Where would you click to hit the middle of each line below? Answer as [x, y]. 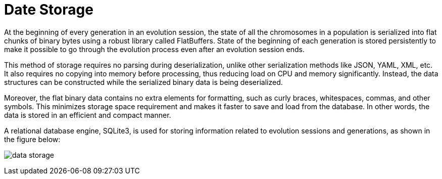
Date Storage [49, 10]
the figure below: [32, 139]
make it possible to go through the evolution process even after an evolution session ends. [154, 49]
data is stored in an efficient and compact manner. [88, 115]
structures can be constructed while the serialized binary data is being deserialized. [143, 82]
